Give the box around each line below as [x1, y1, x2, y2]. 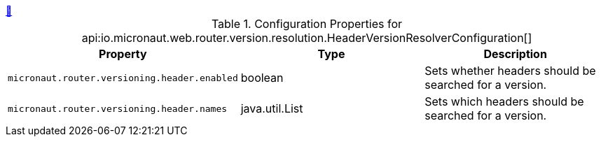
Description [483, 47, 547, 61]
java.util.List [240, 101, 303, 115]
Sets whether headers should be [424, 64, 596, 78]
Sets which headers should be [424, 94, 584, 108]
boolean [240, 71, 284, 85]
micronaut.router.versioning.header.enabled [8, 72, 238, 83]
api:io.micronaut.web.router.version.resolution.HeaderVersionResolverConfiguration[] [81, 31, 532, 45]
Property [99, 47, 147, 61]
